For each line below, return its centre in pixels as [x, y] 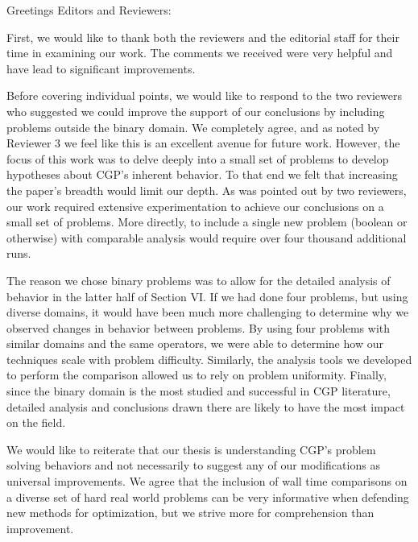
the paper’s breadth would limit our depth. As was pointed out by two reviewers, [207, 190]
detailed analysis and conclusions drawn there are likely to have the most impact [206, 406]
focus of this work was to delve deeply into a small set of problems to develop [198, 158]
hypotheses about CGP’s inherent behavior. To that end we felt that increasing [202, 174]
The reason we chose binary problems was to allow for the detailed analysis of [199, 280]
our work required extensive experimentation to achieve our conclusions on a [195, 206]
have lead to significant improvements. [101, 68]
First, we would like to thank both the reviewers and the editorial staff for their [203, 37]
